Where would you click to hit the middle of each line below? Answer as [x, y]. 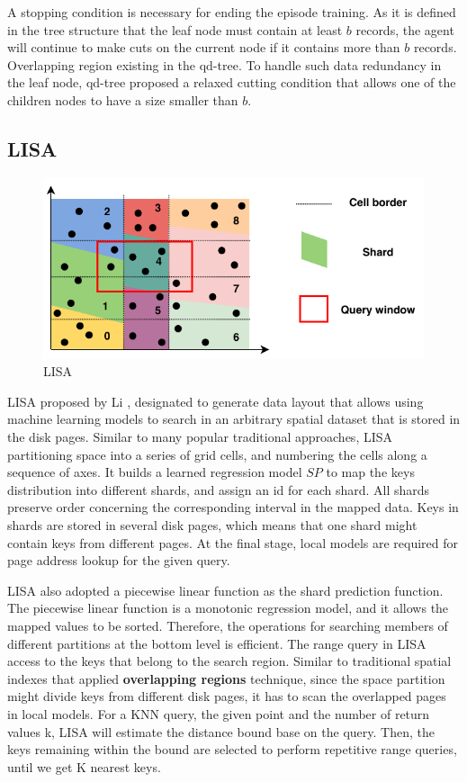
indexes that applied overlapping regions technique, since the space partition [226, 678]
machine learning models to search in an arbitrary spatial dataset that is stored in [234, 419]
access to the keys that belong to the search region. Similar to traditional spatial [229, 661]
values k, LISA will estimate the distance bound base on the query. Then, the [221, 731]
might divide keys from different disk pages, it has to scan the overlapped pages [227, 696]
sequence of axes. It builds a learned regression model [155, 472]
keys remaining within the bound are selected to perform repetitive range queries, [232, 749]
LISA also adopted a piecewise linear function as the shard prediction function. [225, 590]
